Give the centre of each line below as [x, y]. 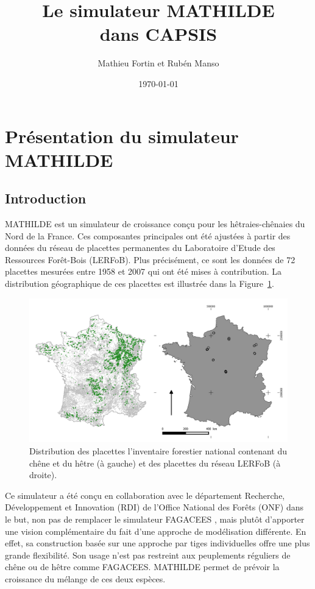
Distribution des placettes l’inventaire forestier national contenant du [158, 451]
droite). [43, 475]
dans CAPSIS [158, 34]
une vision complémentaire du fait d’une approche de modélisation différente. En [156, 531]
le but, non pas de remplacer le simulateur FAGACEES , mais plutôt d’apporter [155, 519]
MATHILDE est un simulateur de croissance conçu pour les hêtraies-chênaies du [155, 224]
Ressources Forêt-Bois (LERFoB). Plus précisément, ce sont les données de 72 [150, 259]
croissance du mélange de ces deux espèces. [85, 579]
